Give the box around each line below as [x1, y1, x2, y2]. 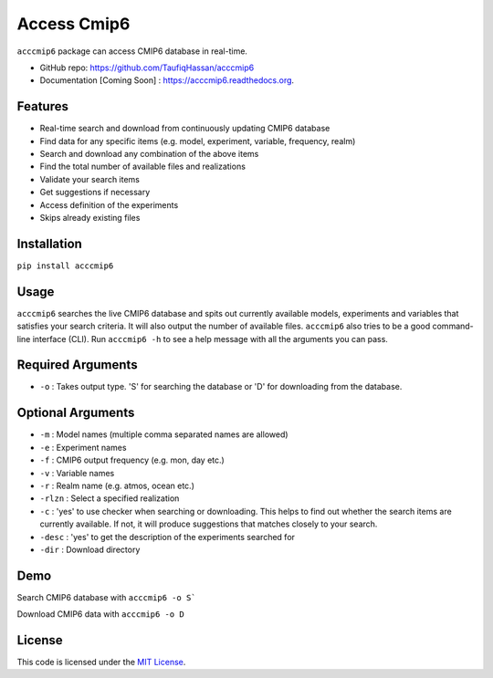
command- [432, 320, 474, 332]
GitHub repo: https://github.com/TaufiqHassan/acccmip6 [39, 62, 255, 73]
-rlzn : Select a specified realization [39, 493, 180, 504]
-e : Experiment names [39, 442, 127, 453]
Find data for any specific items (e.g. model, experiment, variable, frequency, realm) [39, 135, 356, 146]
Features [16, 99, 68, 114]
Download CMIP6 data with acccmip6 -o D [16, 609, 184, 620]
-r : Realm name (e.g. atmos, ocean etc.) [39, 480, 195, 491]
